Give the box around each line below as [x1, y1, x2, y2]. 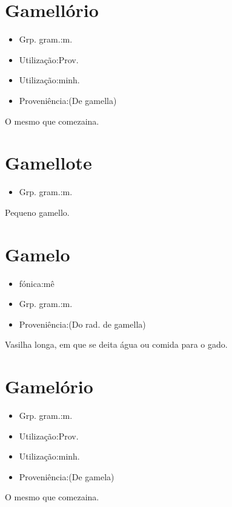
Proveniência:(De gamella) [19, 94, 117, 106]
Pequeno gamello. [5, 205, 70, 218]
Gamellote [5, 150, 92, 175]
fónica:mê [19, 277, 55, 289]
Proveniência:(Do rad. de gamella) [19, 317, 146, 330]
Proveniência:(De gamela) [19, 470, 114, 483]
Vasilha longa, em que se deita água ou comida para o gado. [5, 338, 228, 351]
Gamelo [5, 241, 70, 266]
